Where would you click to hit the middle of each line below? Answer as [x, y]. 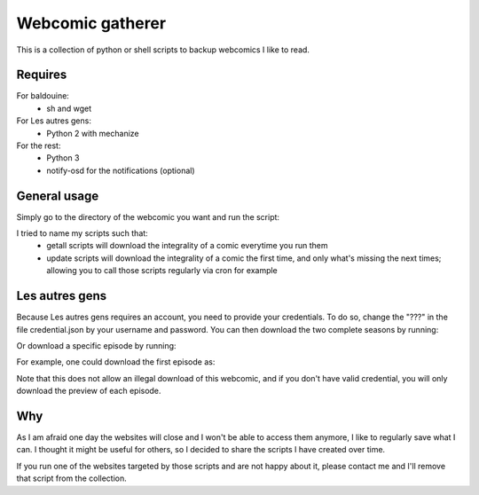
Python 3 [63, 158]
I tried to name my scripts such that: [82, 233]
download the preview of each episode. [89, 391]
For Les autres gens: [54, 121]
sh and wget [69, 108]
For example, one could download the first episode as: [116, 362]
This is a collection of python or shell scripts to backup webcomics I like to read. [163, 50]
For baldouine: [43, 96]
